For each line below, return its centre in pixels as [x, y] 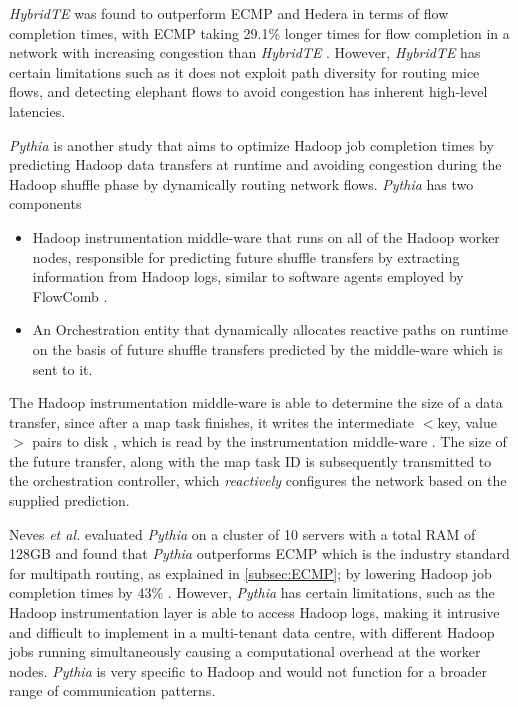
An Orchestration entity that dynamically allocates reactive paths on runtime [270, 329]
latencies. [37, 110]
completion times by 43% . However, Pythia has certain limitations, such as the [252, 592]
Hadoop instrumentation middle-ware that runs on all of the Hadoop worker [266, 236]
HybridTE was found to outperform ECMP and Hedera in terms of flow [229, 13]
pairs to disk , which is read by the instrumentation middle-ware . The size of [269, 441]
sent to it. [62, 368]
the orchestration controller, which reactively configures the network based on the [258, 480]
